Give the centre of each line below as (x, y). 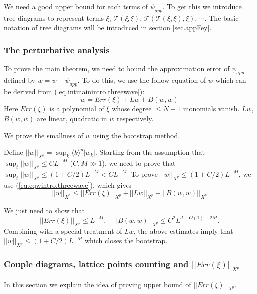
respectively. (135, 118)
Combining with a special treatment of (63, 230)
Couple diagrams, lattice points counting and (96, 264)
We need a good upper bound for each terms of (76, 6)
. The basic (221, 18)
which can (231, 80)
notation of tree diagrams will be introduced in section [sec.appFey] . (108, 28)
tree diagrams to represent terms (54, 18)
